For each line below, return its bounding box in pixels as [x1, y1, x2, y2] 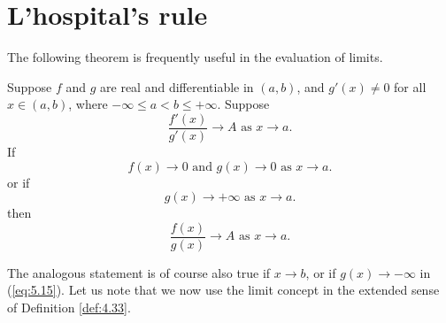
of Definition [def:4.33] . [7, 298, 131, 316]
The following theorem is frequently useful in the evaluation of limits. [7, 48, 383, 66]
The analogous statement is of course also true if [7, 263, 271, 281]
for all [394, 77, 427, 96]
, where [68, 95, 108, 113]
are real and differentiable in [100, 77, 254, 96]
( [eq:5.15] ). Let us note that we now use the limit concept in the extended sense [7, 281, 440, 299]
